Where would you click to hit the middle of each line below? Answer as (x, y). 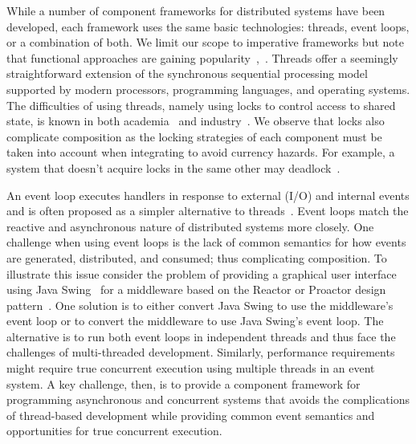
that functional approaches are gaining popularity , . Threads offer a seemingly (202, 57)
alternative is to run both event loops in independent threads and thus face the (201, 336)
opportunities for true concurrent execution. (114, 431)
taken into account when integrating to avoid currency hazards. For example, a (201, 152)
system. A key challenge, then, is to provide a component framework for (184, 383)
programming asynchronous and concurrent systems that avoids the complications (208, 399)
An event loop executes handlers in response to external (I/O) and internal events (208, 195)
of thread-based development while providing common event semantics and (191, 415)
